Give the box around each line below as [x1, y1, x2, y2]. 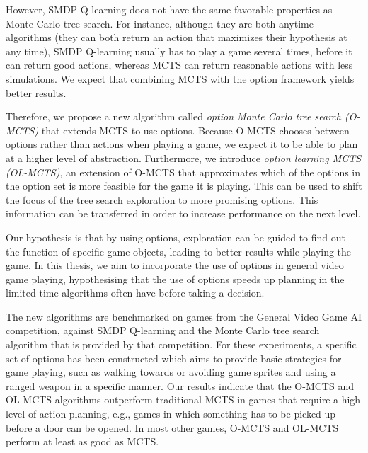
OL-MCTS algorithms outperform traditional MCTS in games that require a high [6, 392, 361, 407]
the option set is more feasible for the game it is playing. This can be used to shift [6, 178, 362, 193]
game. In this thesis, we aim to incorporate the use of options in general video [6, 258, 344, 273]
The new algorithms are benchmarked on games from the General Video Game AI [6, 309, 362, 323]
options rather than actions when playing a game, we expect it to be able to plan [6, 137, 358, 151]
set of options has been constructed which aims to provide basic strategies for [6, 350, 342, 365]
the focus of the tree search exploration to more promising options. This [6, 192, 318, 207]
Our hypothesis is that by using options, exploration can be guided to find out [6, 229, 346, 244]
